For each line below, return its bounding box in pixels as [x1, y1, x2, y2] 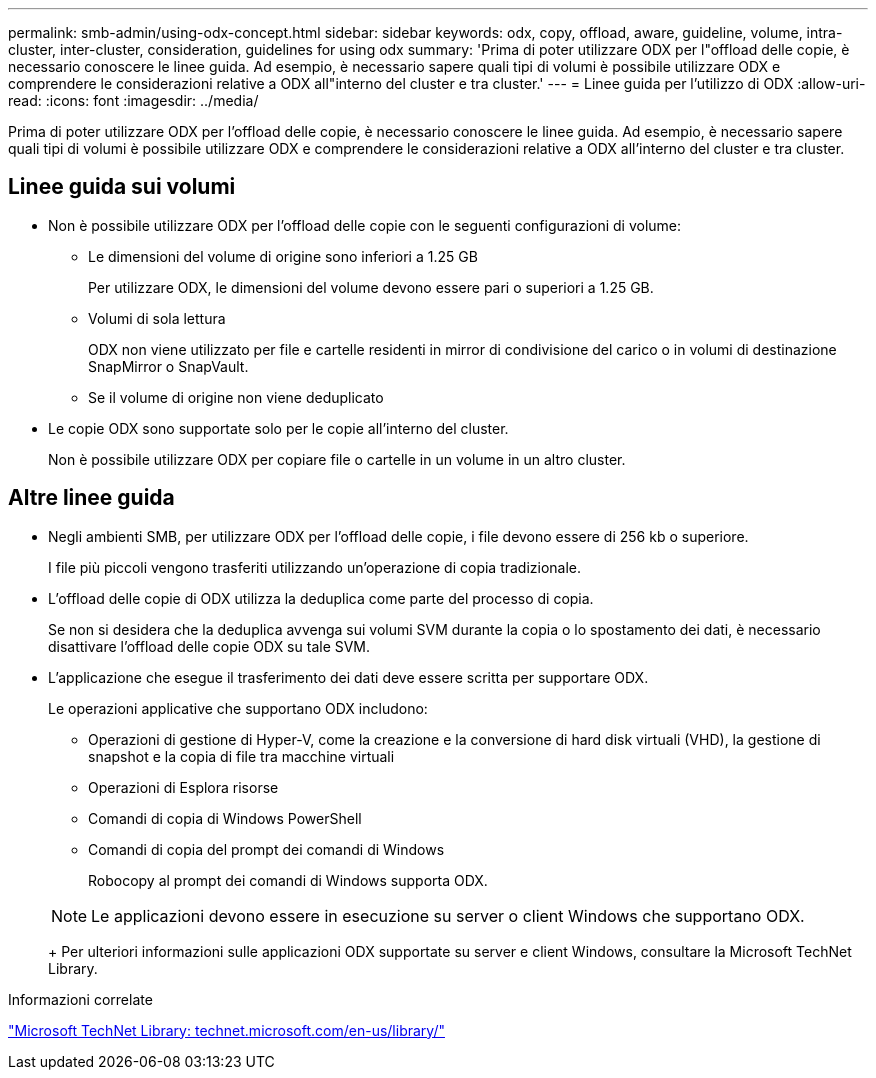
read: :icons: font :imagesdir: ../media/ [8, 92, 259, 109]
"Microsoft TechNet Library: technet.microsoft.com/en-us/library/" [8, 1021, 445, 1039]
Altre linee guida [8, 485, 175, 511]
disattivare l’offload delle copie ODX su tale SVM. [48, 637, 371, 655]
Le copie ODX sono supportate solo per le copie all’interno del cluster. [48, 419, 509, 437]
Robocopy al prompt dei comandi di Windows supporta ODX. [88, 871, 488, 889]
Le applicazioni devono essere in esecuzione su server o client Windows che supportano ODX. [91, 905, 805, 926]
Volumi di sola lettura [88, 309, 226, 327]
